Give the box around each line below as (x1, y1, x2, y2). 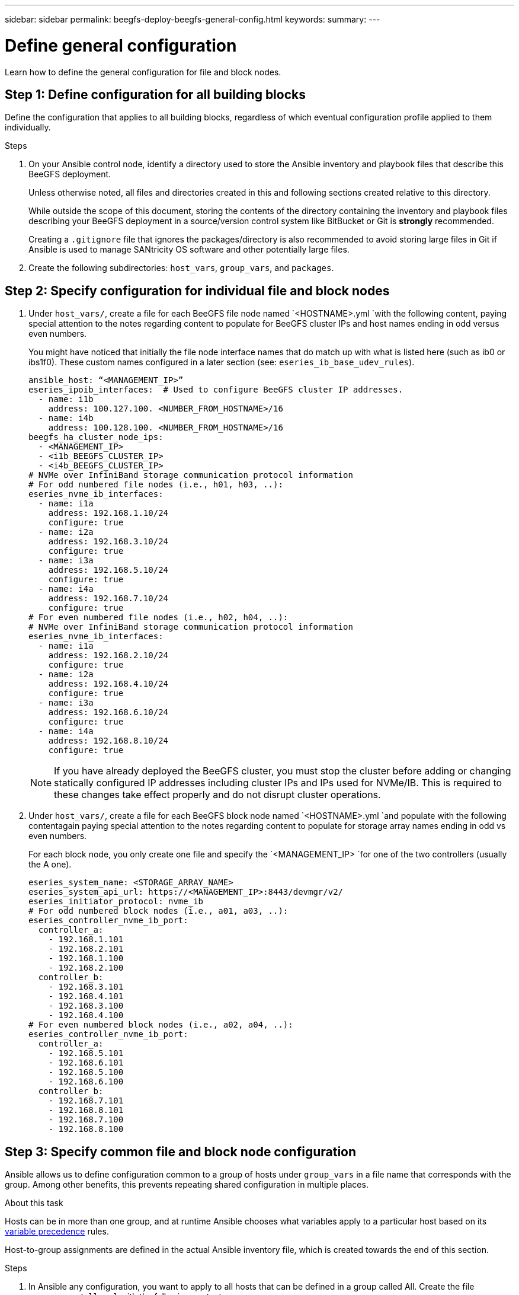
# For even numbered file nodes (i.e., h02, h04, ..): (28, 613, 289, 623)
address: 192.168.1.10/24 (48, 508, 169, 518)
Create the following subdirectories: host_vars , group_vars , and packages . (28, 263, 334, 273)
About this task (5, 1198, 63, 1208)
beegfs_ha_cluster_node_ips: (28, 432, 164, 442)
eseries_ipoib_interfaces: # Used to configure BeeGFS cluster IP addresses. (28, 385, 403, 395)
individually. (5, 122, 51, 133)
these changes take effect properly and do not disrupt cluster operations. (54, 789, 381, 801)
